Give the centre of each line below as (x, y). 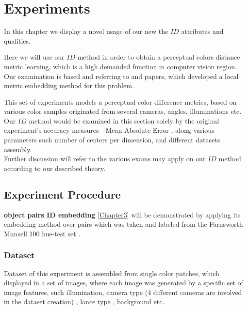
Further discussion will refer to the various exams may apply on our (105, 159)
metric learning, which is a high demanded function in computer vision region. (120, 66)
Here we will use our (34, 57)
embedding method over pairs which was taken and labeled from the (106, 224)
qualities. (17, 40)
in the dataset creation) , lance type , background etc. (84, 302)
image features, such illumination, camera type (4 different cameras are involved (123, 292)
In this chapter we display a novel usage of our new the (86, 31)
